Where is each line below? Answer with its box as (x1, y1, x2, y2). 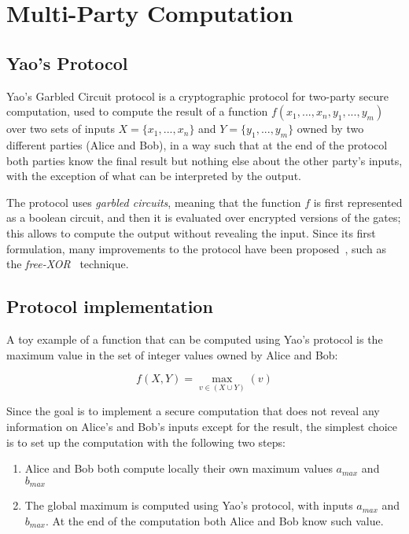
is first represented (313, 193, 403, 210)
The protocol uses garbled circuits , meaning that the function (6, 193, 301, 210)
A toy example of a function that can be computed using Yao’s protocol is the (6, 330, 383, 347)
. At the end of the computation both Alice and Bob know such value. (46, 512, 384, 528)
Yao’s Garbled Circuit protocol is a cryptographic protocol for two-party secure (6, 87, 389, 104)
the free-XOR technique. (6, 256, 129, 272)
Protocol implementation (6, 294, 213, 319)
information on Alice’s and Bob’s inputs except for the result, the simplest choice (6, 418, 397, 434)
